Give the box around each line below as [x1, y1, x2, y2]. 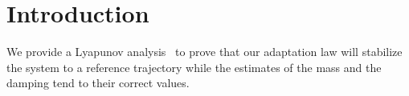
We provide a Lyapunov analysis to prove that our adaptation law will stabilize [6, 43, 403, 60]
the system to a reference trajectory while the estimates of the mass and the [6, 58, 382, 75]
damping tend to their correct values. [6, 74, 190, 91]
